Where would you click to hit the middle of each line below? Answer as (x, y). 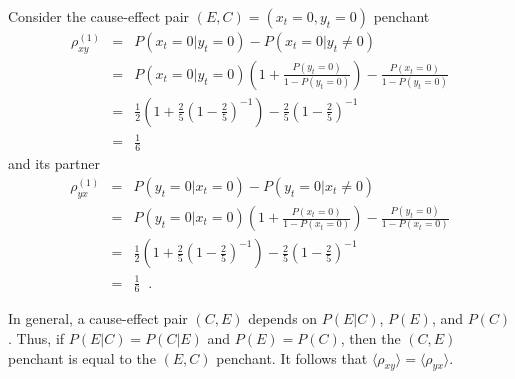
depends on (283, 318)
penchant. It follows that (292, 357)
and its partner (54, 163)
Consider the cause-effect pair (99, 16)
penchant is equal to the (82, 357)
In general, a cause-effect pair (98, 318)
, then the (370, 338)
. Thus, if (36, 338)
